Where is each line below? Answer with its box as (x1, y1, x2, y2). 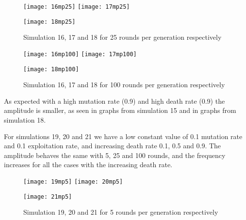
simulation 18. (4, 115, 46, 125)
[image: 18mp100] (23, 65, 79, 73)
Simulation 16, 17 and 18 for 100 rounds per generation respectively (23, 79, 225, 90)
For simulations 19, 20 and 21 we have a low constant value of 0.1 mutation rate (4, 131, 243, 141)
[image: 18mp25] (23, 18, 76, 25)
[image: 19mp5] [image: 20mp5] (23, 178, 123, 185)
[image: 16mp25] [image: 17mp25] (23, 3, 130, 10)
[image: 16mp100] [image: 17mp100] (23, 50, 137, 58)
